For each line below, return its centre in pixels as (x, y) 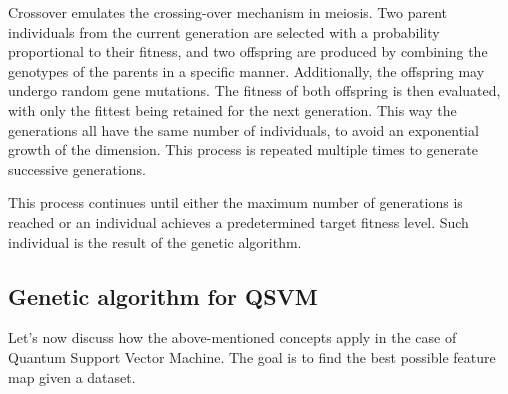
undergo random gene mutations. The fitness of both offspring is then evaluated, (254, 90)
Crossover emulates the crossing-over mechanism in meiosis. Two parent (227, 12)
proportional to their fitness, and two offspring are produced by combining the (248, 51)
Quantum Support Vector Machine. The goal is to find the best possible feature (252, 356)
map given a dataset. (72, 376)
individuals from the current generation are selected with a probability (224, 31)
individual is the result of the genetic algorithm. (155, 241)
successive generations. (77, 168)
